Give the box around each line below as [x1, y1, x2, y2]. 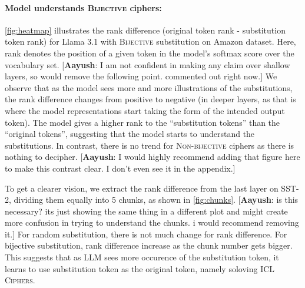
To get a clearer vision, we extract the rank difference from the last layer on [5, 182, 279, 194]
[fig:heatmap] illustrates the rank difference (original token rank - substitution [5, 24, 286, 36]
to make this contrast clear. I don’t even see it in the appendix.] [5, 162, 236, 174]
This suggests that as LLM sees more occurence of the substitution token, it [5, 251, 279, 263]
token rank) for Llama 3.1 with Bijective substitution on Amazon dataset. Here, [5, 35, 296, 48]
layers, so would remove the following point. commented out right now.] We [5, 70, 277, 82]
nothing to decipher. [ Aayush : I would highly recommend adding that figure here [5, 150, 300, 163]
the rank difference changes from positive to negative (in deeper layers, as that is [5, 93, 296, 105]
